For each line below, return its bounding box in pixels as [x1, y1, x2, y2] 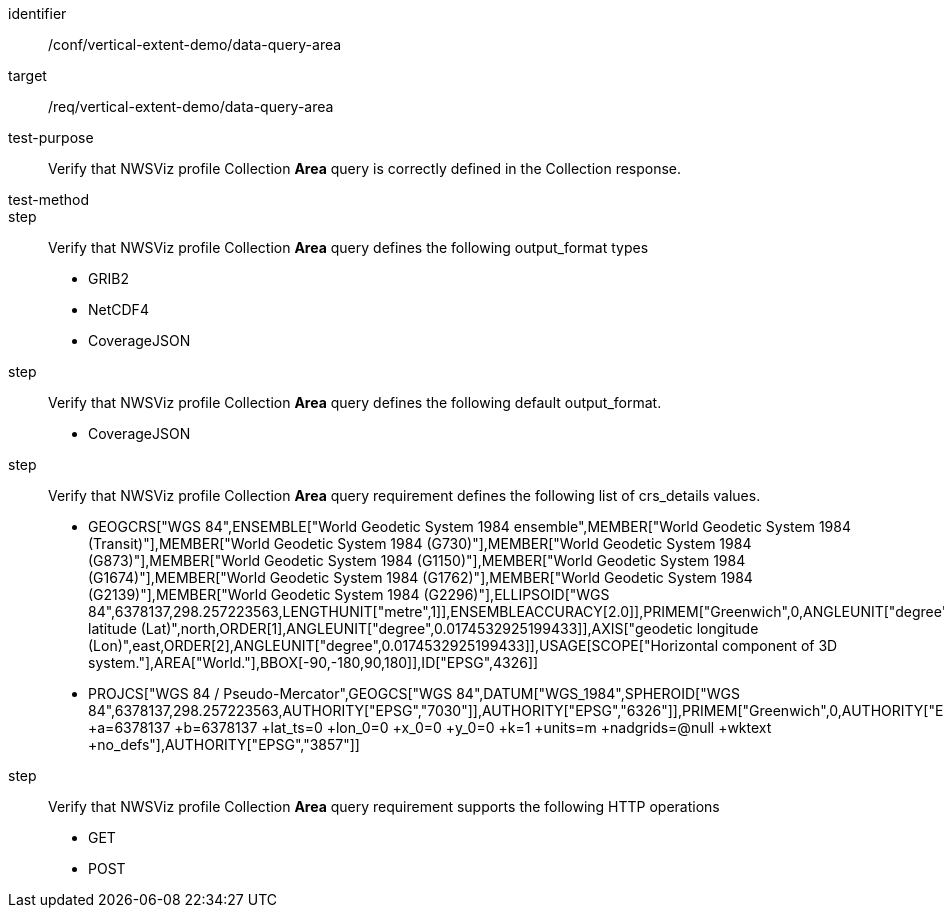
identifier [8, 5, 67, 22]
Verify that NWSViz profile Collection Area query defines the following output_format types [48, 239, 649, 256]
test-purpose [8, 129, 94, 146]
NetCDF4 [88, 301, 149, 318]
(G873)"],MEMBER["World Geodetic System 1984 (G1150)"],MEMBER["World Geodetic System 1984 [88, 552, 746, 569]
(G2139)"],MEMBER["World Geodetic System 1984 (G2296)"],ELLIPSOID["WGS [88, 586, 610, 603]
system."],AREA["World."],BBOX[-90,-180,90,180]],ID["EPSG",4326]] [88, 654, 539, 671]
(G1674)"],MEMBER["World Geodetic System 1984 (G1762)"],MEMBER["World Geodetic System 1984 [88, 569, 753, 586]
